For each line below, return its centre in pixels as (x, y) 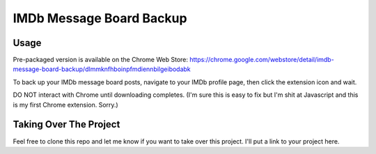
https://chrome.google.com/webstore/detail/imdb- (261, 60)
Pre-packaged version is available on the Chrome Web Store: (100, 60)
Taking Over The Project (66, 124)
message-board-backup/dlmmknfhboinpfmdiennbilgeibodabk (102, 69)
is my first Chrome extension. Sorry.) (65, 105)
